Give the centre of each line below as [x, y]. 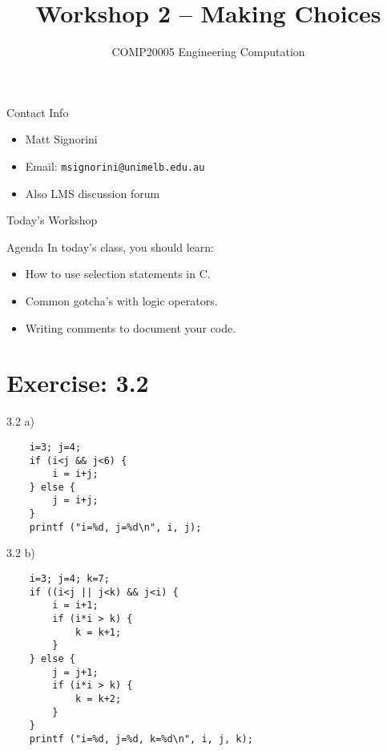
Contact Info [38, 112]
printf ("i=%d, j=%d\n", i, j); [115, 527]
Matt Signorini [61, 139]
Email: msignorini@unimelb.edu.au [115, 166]
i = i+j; [75, 474]
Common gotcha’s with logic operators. [121, 300]
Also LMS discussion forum [93, 193]
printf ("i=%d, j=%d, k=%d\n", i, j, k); [141, 739]
